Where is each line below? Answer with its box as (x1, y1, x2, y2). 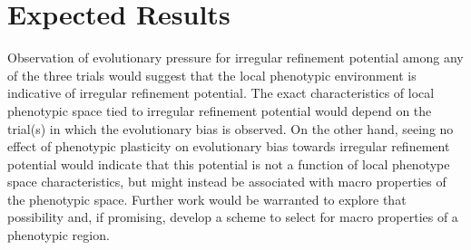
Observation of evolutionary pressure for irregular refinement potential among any (7, 48, 464, 67)
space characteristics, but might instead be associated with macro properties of (7, 172, 446, 191)
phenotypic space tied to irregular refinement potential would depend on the (7, 101, 432, 120)
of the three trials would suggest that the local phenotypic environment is (7, 65, 417, 84)
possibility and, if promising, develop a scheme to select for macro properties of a (7, 207, 458, 226)
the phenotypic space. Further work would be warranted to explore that (7, 189, 407, 208)
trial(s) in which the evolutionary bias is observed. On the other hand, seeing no (7, 119, 454, 138)
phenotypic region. (7, 226, 110, 245)
